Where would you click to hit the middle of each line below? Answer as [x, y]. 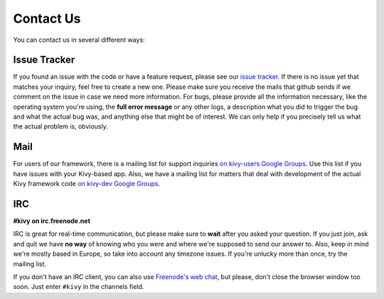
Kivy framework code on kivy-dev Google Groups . [86, 184]
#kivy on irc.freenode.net [52, 221]
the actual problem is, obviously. [60, 126]
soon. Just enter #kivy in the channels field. [79, 287]
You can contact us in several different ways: [79, 40]
